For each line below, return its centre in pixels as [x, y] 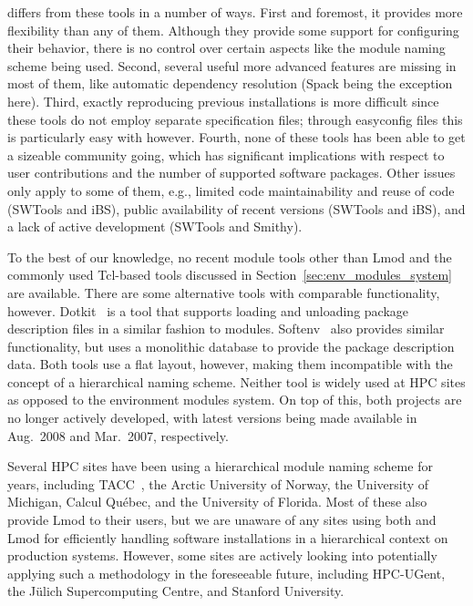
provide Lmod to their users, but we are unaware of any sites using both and [222, 520]
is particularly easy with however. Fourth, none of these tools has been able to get [236, 137]
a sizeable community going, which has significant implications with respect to [226, 154]
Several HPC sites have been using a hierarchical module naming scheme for [220, 466]
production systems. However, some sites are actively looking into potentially [222, 555]
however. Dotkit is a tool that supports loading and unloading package [208, 310]
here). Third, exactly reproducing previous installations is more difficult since [223, 101]
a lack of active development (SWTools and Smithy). [155, 226]
